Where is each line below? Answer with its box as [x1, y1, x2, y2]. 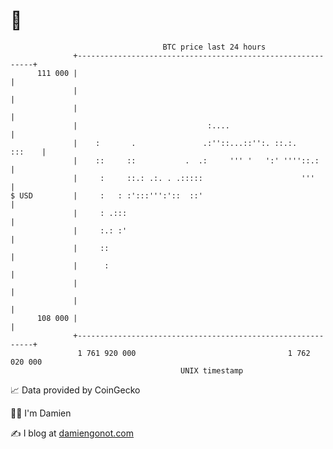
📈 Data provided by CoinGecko [10, 384, 141, 396]
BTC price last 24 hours [162, 42, 267, 52]
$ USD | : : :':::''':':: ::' [10, 190, 203, 201]
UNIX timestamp [180, 365, 244, 376]
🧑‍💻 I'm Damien [10, 407, 72, 419]
